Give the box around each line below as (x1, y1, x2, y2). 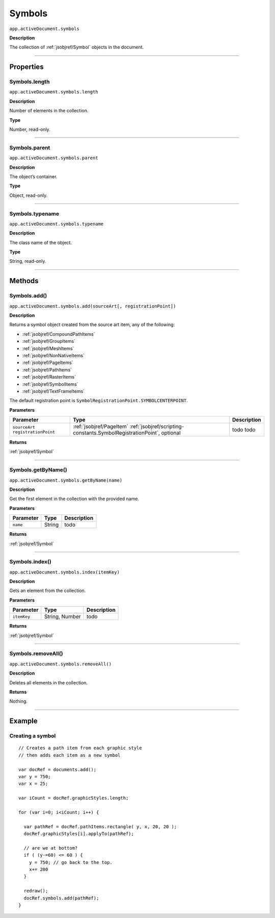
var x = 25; (18, 781, 48, 787)
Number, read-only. (9, 127, 50, 133)
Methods (9, 277, 39, 285)
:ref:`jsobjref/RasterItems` (22, 374, 76, 380)
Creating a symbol (9, 732, 56, 739)
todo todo (232, 426, 256, 433)
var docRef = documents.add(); (18, 766, 97, 773)
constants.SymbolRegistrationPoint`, (73, 429, 160, 436)
